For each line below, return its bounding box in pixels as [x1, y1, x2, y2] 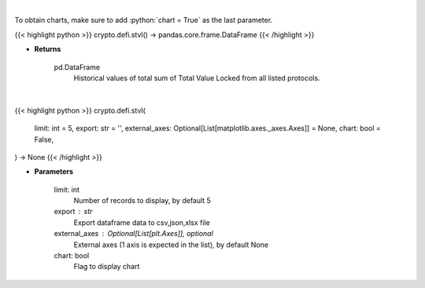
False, [34, 135, 54, 144]
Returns [34, 44, 61, 54]
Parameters [34, 167, 74, 176]
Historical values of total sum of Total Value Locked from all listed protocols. [73, 73, 320, 83]
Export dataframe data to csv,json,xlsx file [73, 217, 210, 227]
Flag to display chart [73, 262, 140, 271]
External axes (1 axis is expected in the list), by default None [73, 240, 269, 249]
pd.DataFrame [54, 62, 101, 72]
